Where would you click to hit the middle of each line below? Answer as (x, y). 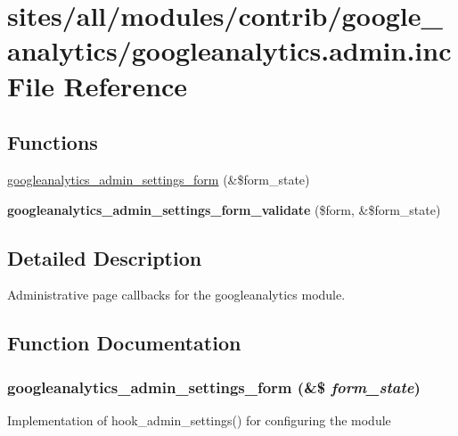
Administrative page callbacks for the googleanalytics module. (176, 295)
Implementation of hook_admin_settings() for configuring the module (199, 420)
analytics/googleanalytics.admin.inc (229, 50)
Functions (53, 142)
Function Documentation (124, 343)
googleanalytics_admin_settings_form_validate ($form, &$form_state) (224, 209)
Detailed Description (105, 257)
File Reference (98, 85)
